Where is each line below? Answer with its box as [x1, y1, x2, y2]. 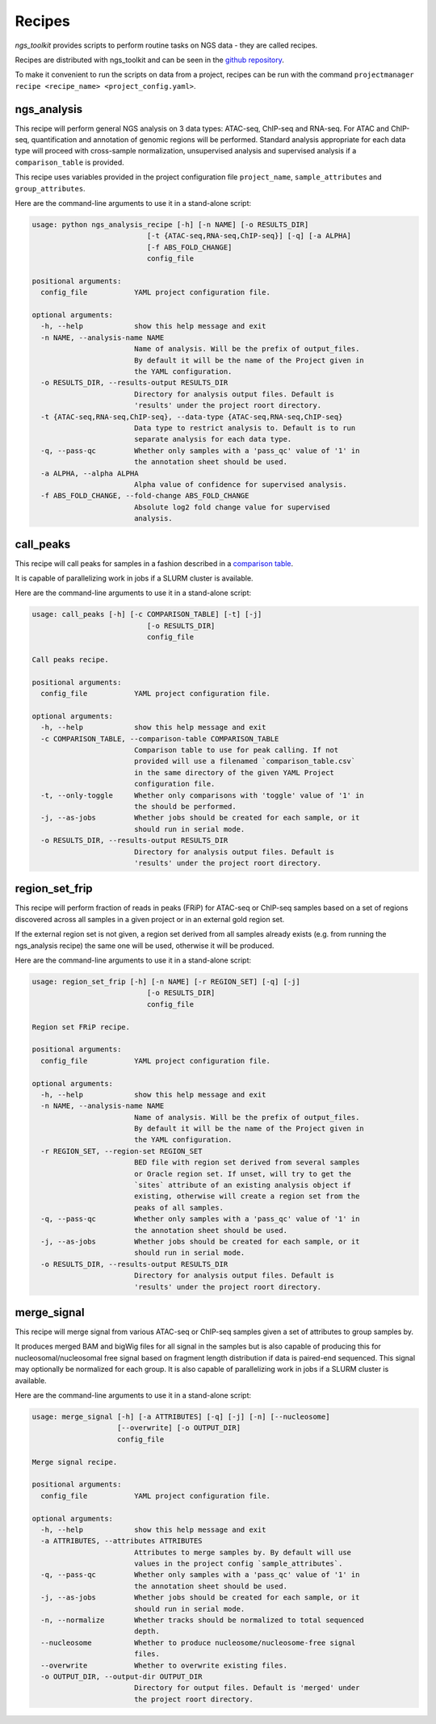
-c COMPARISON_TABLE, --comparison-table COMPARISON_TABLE [40, 734, 279, 743]
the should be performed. [133, 802, 237, 812]
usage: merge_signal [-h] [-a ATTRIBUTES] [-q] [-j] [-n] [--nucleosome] [31, 1412, 330, 1421]
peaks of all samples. [133, 1203, 224, 1212]
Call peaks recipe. [31, 655, 109, 664]
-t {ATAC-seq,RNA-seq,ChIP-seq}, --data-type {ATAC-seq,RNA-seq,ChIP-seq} [40, 412, 343, 422]
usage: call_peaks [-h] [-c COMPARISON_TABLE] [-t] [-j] [31, 610, 262, 619]
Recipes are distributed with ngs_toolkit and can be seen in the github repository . [15, 55, 284, 65]
